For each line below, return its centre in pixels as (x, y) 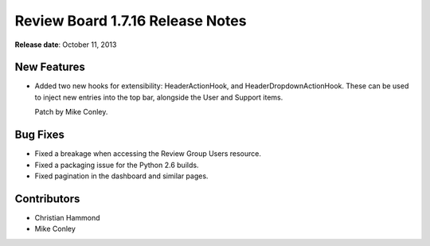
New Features (50, 67)
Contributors (47, 199)
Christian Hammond (67, 217)
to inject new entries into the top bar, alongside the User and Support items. (159, 97)
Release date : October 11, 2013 (66, 45)
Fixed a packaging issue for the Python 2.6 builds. (117, 165)
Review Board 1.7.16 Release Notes (131, 21)
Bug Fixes (40, 135)
